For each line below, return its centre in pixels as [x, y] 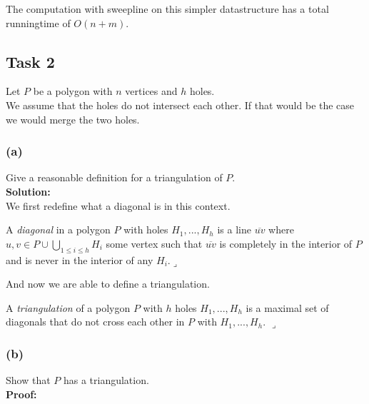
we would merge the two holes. [73, 119]
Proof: [21, 394]
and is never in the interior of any [80, 259]
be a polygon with [73, 91]
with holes [146, 229]
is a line [234, 229]
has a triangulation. [106, 380]
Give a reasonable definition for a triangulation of [114, 177]
